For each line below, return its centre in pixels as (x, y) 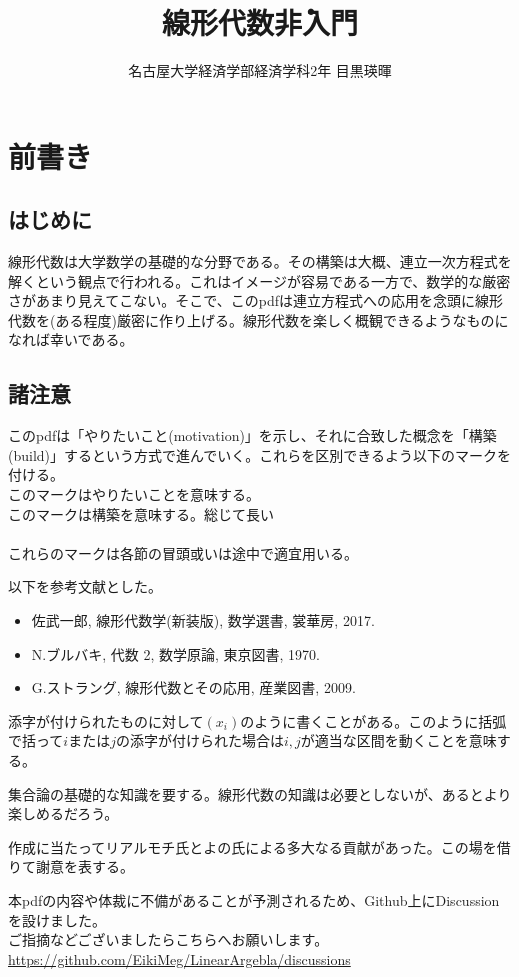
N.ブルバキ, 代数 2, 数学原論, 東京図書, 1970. (175, 653)
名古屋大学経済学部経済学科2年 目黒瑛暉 (260, 70)
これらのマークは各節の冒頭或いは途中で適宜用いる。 (183, 552)
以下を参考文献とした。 (85, 586)
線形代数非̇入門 (259, 22)
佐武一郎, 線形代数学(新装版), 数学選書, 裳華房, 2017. (203, 620)
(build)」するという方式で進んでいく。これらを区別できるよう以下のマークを (260, 454)
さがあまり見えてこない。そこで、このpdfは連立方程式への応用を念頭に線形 (255, 300)
